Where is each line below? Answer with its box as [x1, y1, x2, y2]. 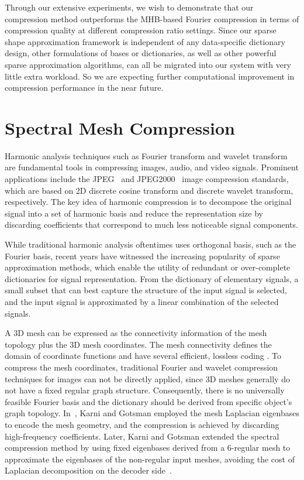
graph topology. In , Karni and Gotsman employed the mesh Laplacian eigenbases [5, 407, 299, 419]
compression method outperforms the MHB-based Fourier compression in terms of [5, 12, 299, 25]
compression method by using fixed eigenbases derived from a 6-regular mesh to [5, 441, 291, 454]
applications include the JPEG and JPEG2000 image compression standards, [5, 173, 289, 185]
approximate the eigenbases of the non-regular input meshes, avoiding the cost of [5, 452, 295, 465]
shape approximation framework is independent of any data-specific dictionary [5, 35, 285, 47]
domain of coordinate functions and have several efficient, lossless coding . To [5, 349, 282, 362]
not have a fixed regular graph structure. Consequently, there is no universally [5, 384, 285, 396]
